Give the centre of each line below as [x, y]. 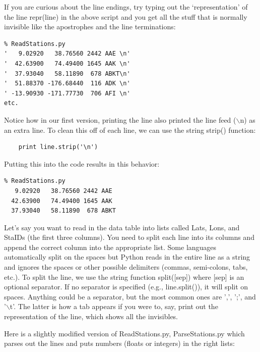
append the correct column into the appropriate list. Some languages [110, 247]
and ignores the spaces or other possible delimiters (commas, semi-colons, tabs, [126, 267]
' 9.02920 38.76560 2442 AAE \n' [67, 54]
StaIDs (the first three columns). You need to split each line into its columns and [129, 237]
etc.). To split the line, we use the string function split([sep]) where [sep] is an [124, 276]
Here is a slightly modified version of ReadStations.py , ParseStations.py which [124, 333]
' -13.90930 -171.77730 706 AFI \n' [67, 93]
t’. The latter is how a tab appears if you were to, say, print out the [114, 306]
